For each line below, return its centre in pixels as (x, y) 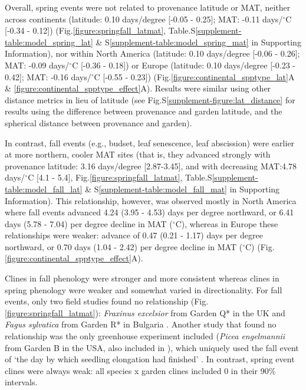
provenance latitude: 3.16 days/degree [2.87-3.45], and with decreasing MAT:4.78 (151, 165)
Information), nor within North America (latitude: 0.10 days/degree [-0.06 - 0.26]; (152, 53)
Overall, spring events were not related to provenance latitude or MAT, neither (148, 7)
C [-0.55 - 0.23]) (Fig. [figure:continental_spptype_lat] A (194, 76)
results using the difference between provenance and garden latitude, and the (144, 111)
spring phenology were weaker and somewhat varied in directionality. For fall (144, 289)
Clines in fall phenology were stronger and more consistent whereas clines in (142, 278)
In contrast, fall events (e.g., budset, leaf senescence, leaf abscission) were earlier (150, 142)
